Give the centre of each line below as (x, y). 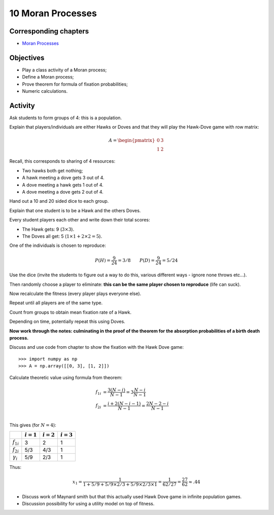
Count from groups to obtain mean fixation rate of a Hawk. (71, 312)
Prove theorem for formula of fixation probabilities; (75, 84)
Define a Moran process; (48, 77)
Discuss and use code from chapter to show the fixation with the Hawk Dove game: (97, 347)
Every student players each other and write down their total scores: (80, 220)
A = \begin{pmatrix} (132, 140)
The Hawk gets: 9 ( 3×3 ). (48, 229)
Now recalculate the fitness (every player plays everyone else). (75, 293)
